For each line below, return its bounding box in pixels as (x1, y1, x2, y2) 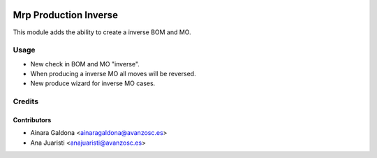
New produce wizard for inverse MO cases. (30, 79, 156, 87)
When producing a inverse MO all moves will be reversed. (30, 70, 196, 78)
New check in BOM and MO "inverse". (30, 59, 140, 68)
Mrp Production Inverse (13, 9, 119, 21)
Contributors (13, 116, 52, 124)
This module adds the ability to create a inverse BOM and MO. (13, 28, 191, 36)
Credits (13, 96, 38, 106)
